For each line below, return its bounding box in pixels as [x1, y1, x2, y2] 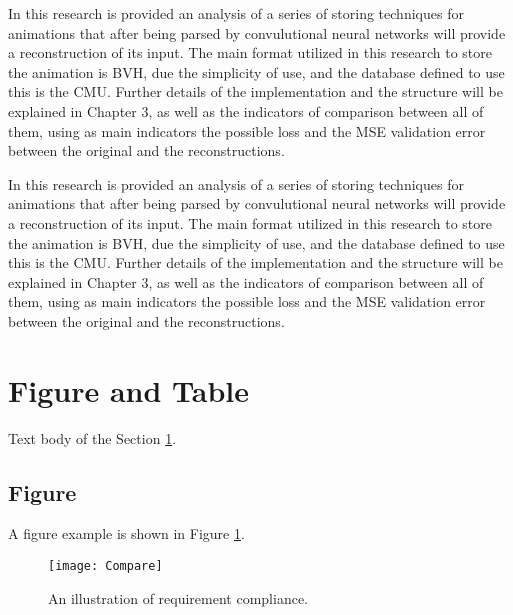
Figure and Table [8, 369, 250, 410]
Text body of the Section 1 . [8, 427, 177, 448]
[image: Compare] [48, 559, 163, 574]
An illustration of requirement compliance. [48, 587, 308, 608]
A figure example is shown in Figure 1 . [8, 523, 245, 544]
